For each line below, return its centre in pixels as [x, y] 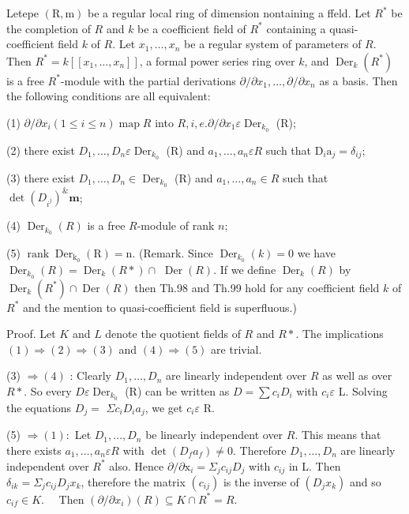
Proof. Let [31, 334]
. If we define [245, 269]
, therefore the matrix [133, 481]
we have [316, 252]
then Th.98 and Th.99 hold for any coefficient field [257, 287]
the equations [39, 407]
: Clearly [90, 375]
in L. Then [315, 465]
